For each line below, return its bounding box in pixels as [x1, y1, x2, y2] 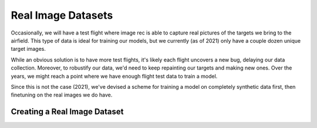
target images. [11, 46, 46, 53]
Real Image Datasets [11, 9, 113, 22]
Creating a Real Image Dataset [11, 107, 124, 117]
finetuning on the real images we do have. [11, 91, 113, 99]
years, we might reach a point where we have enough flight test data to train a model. [11, 72, 218, 79]
